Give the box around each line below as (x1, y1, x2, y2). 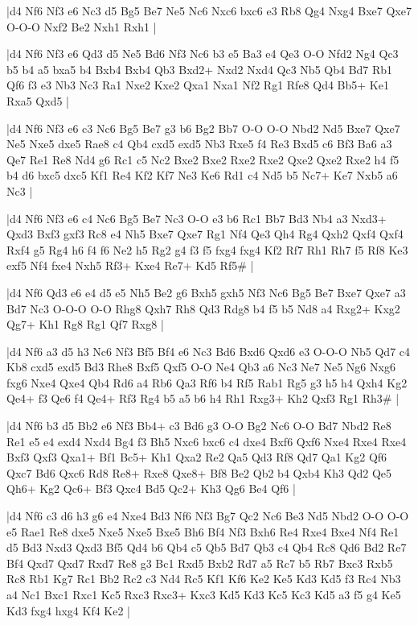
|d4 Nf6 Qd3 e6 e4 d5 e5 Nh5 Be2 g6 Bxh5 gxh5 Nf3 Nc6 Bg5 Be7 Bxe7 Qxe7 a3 (6, 284, 406, 300)
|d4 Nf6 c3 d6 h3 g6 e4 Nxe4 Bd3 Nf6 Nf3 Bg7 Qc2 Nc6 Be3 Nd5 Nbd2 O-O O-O (6, 507, 409, 524)
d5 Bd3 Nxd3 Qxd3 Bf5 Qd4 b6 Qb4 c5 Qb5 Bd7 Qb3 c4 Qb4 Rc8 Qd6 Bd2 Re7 (6, 539, 407, 556)
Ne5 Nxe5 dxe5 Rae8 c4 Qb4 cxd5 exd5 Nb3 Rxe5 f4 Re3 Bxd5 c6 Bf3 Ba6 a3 (6, 135, 392, 152)
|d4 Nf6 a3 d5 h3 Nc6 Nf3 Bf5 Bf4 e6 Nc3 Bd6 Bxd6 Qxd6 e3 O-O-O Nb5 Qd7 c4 (6, 342, 411, 359)
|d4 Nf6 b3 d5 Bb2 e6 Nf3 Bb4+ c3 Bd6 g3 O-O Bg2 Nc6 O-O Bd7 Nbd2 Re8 (6, 417, 391, 434)
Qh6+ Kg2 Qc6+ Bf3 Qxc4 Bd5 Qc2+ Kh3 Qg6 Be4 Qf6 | (6, 480, 296, 497)
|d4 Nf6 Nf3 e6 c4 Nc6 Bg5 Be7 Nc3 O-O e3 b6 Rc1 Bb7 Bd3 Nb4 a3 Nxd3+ (6, 209, 387, 226)
